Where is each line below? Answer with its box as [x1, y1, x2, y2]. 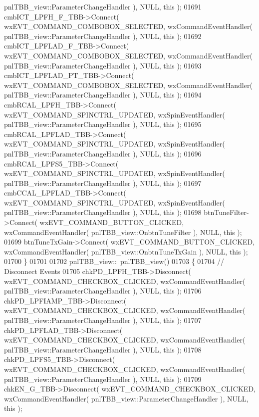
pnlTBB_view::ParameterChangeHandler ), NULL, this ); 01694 [4, 89, 202, 100]
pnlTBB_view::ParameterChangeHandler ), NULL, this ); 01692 [4, 30, 202, 41]
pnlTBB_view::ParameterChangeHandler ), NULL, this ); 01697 [4, 177, 202, 188]
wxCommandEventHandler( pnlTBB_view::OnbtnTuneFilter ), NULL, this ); [4, 226, 242, 237]
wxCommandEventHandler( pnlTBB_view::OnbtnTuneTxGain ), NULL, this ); [4, 246, 248, 256]
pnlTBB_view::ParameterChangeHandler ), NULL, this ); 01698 [4, 207, 202, 217]
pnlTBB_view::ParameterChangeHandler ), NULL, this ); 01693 [4, 60, 202, 70]
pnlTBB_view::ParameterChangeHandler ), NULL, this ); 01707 [4, 315, 202, 325]
